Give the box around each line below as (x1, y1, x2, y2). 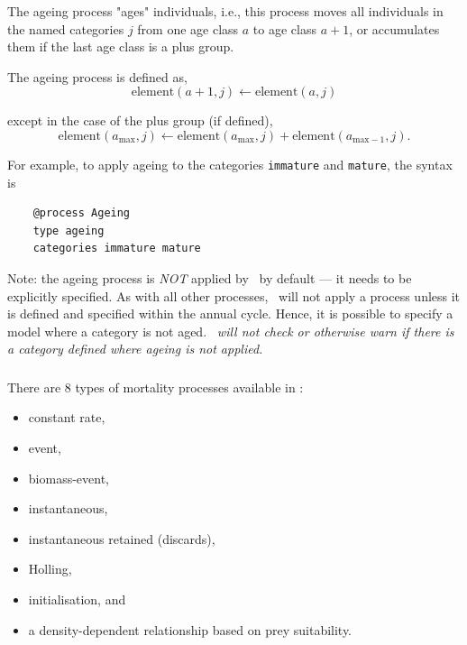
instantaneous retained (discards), (28, 529, 215, 548)
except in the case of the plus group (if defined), (7, 111, 273, 130)
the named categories (7, 19, 124, 38)
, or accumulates (349, 19, 440, 38)
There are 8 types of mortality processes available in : (7, 377, 304, 396)
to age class (252, 19, 316, 38)
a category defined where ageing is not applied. (7, 339, 263, 358)
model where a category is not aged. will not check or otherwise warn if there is (7, 321, 454, 340)
